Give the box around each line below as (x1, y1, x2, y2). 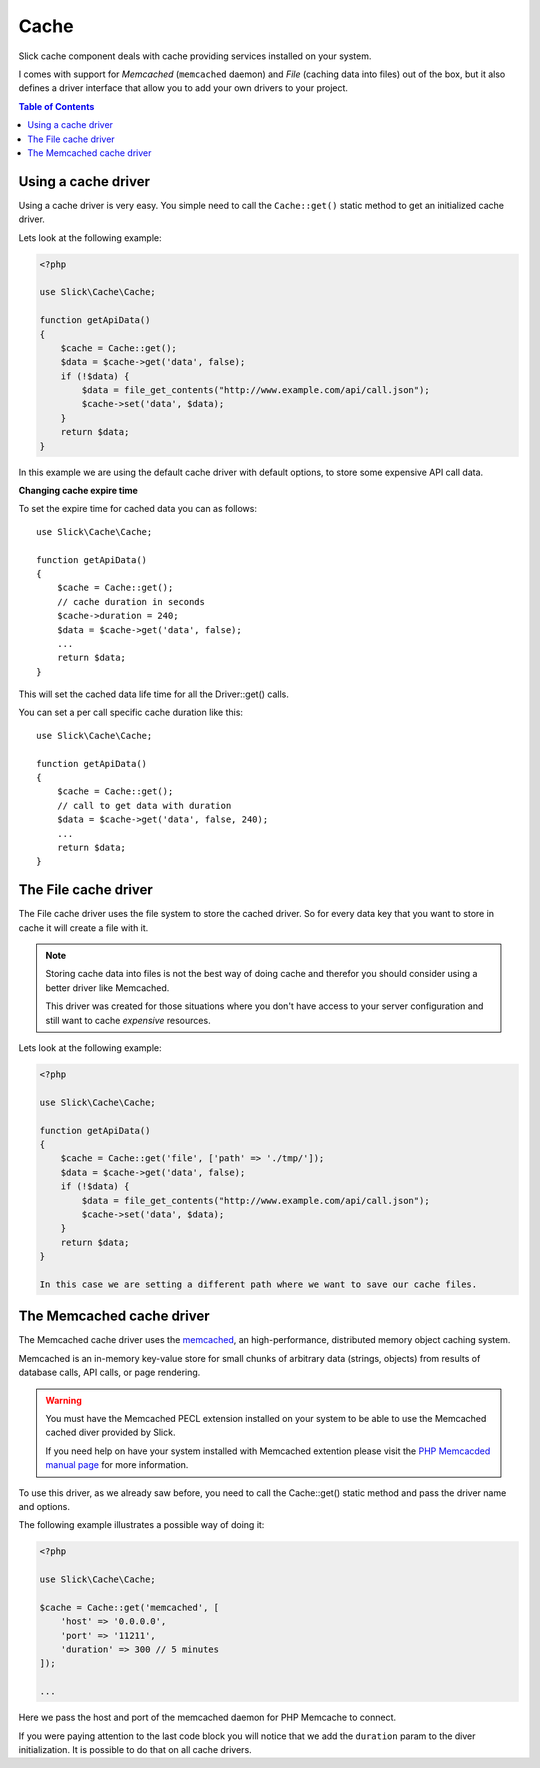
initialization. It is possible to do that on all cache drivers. (18, 1743, 252, 1755)
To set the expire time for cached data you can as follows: (18, 503, 257, 515)
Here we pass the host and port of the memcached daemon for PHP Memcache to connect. (18, 1711, 397, 1724)
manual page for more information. (45, 1459, 189, 1471)
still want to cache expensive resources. (45, 1014, 211, 1026)
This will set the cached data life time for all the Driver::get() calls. (18, 688, 290, 700)
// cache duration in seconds (56, 596, 205, 607)
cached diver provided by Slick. (45, 1426, 176, 1439)
